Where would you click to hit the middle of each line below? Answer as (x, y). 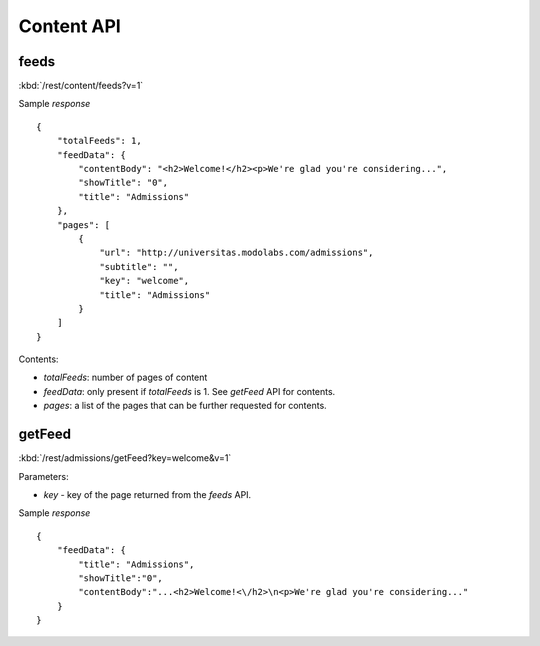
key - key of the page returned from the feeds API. (147, 494)
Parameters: (43, 476)
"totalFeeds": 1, (99, 141)
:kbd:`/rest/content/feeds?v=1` (81, 86)
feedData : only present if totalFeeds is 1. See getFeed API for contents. (189, 391)
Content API (70, 26)
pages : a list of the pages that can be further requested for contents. (185, 406)
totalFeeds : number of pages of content (125, 377)
